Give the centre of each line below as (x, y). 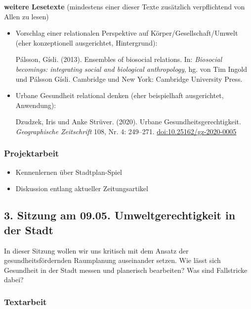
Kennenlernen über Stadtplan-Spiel (69, 172)
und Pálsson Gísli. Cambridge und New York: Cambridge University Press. (129, 78)
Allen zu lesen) (26, 16)
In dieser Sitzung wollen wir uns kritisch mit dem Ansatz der (96, 250)
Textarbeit (25, 301)
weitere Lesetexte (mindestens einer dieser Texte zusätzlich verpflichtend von (125, 6)
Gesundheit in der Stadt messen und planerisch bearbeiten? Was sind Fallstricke (126, 270)
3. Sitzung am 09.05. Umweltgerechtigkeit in (120, 215)
